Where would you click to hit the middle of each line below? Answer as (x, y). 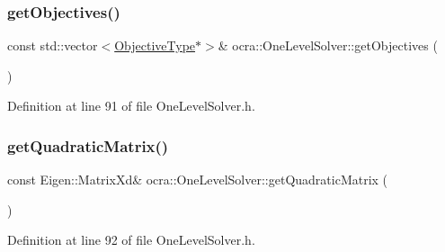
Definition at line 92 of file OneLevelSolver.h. (131, 240)
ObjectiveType (155, 45)
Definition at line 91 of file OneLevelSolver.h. (131, 106)
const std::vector (53, 45)
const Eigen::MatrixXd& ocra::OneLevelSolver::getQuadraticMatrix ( (198, 180)
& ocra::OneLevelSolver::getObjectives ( (328, 45)
